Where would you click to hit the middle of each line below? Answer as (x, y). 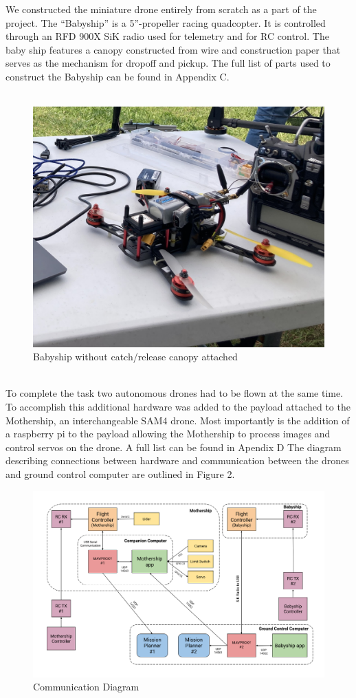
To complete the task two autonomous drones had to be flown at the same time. (175, 393)
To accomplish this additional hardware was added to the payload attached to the (178, 406)
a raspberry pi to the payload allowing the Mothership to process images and (168, 434)
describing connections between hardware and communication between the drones (177, 460)
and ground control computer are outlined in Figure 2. (120, 473)
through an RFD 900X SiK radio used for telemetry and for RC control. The (167, 36)
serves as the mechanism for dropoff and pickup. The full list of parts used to (168, 63)
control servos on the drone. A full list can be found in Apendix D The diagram (174, 447)
